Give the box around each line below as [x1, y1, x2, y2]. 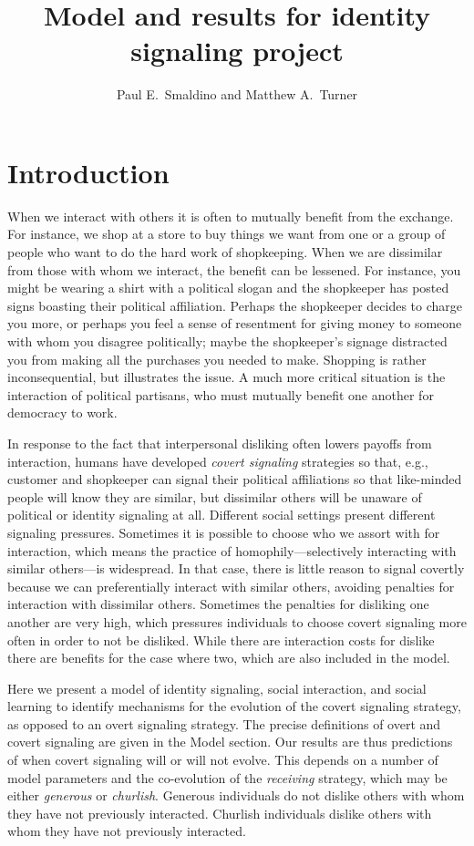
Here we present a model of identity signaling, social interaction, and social [7, 678, 427, 697]
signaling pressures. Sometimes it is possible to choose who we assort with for [7, 522, 440, 542]
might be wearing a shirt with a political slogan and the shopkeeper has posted [7, 278, 449, 297]
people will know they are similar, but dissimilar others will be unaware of [7, 487, 422, 506]
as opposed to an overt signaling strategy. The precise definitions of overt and [7, 714, 441, 733]
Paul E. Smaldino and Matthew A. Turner [116, 85, 358, 104]
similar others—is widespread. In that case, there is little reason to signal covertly [7, 559, 465, 578]
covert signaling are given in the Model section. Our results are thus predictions [7, 732, 453, 751]
